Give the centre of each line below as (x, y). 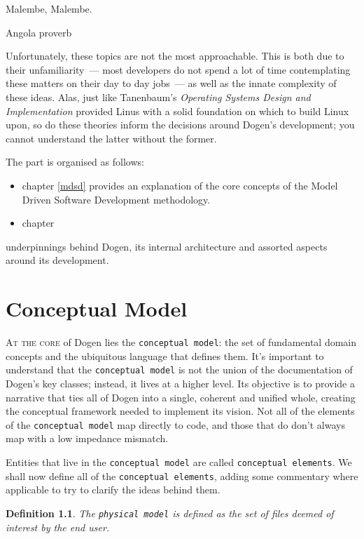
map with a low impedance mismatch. (87, 438)
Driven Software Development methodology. (116, 199)
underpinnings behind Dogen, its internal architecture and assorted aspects (167, 246)
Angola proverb (39, 32)
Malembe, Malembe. (49, 8)
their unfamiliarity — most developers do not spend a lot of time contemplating (178, 69)
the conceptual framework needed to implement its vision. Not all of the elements (180, 411)
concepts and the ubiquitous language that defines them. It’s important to (165, 355)
